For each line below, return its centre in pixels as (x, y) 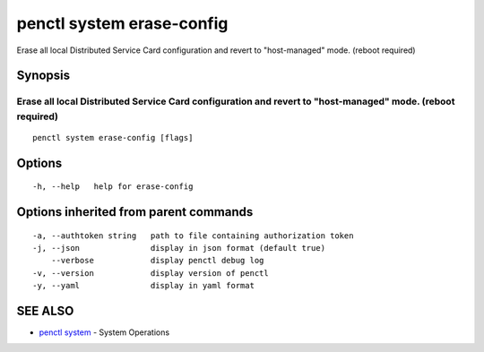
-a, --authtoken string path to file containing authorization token (193, 236)
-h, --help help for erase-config (113, 187)
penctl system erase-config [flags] (113, 137)
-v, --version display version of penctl (151, 273)
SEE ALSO (45, 310)
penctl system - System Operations (104, 332)
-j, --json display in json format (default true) (179, 248)
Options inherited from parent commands (135, 212)
